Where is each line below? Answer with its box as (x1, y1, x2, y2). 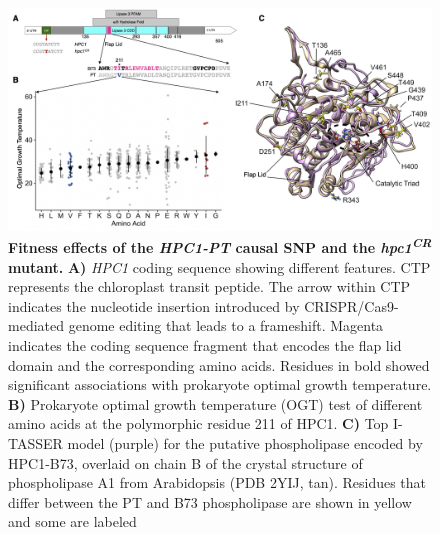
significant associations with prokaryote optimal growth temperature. (8, 374, 432, 395)
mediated (8, 315, 64, 336)
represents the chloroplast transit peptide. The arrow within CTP (8, 276, 411, 297)
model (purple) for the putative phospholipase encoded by (67, 432, 423, 453)
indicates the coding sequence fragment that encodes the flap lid (8, 334, 402, 355)
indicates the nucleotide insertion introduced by (8, 295, 300, 316)
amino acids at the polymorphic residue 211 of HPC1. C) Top (8, 413, 389, 434)
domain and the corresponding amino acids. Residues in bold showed (8, 354, 430, 375)
